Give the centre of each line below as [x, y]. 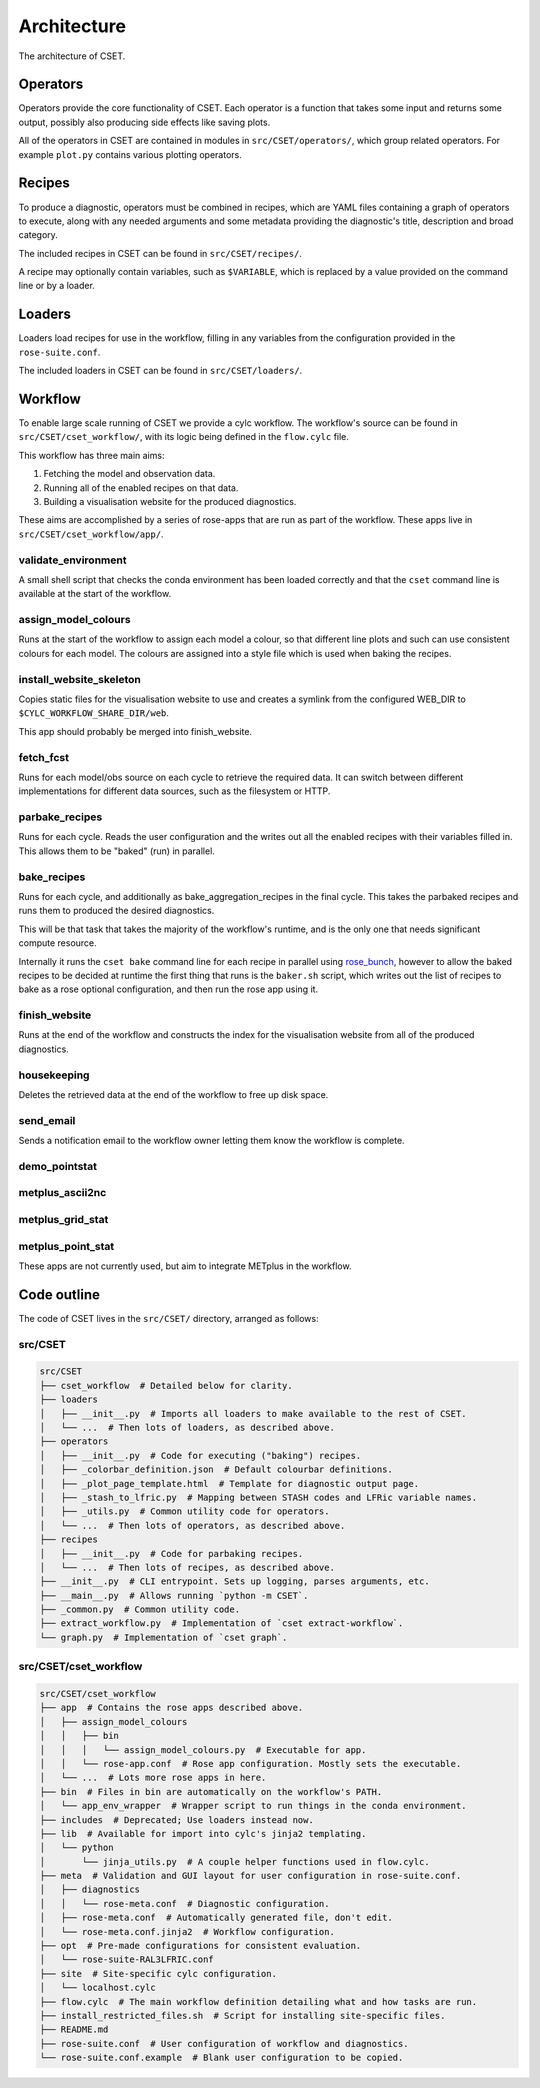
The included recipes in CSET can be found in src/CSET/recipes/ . [160, 253]
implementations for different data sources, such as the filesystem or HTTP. [174, 791]
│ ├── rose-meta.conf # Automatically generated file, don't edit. [216, 1918]
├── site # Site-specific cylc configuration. [158, 1973]
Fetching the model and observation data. [129, 474]
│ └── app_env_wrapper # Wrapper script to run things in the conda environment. [253, 1806]
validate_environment [72, 560]
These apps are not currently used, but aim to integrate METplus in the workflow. [185, 1266]
